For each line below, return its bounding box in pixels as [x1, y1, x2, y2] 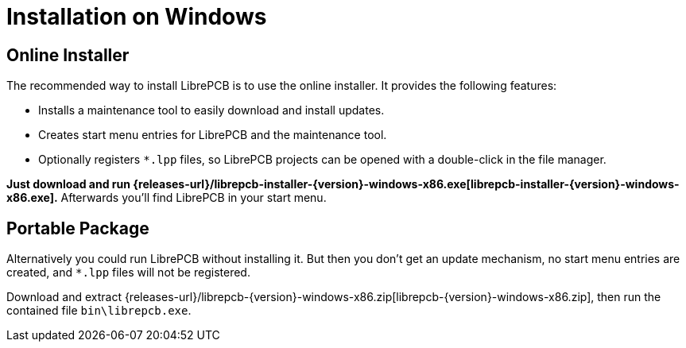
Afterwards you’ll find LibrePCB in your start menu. [60, 191, 327, 205]
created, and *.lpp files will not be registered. [6, 265, 250, 280]
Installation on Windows [6, 3, 267, 30]
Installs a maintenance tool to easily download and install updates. [38, 103, 385, 118]
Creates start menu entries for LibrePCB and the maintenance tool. [38, 128, 387, 142]
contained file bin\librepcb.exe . [6, 304, 192, 318]
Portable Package [6, 218, 149, 238]
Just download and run [6, 177, 130, 191]
